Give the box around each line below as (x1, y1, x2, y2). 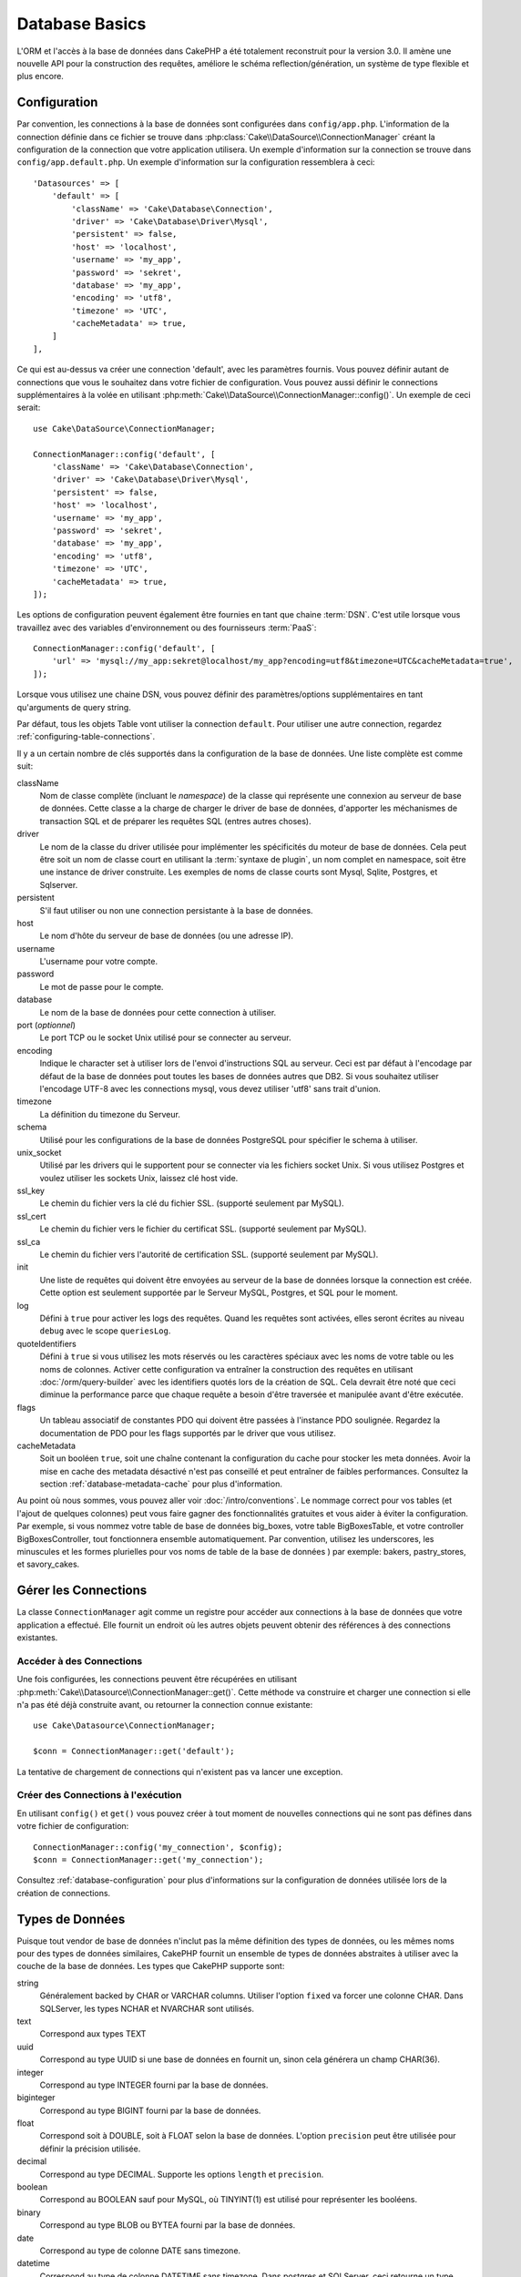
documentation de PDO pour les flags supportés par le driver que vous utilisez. (39, 1427, 336, 1438)
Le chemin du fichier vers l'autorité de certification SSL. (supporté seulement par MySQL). (39, 1249, 379, 1261)
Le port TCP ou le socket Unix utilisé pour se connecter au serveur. (39, 1032, 291, 1043)
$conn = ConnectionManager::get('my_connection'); (33, 1854, 264, 1864)
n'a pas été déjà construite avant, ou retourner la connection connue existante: (16, 1700, 313, 1710)
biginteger (16, 2092, 56, 2103)
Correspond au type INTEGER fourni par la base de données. (39, 2079, 269, 2090)
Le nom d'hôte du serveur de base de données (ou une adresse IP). (39, 930, 294, 942)
